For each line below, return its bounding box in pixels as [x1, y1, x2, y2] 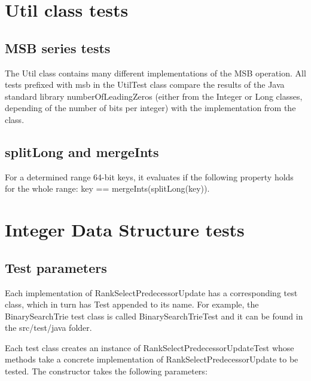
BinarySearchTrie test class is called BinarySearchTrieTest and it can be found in [5, 309, 303, 322]
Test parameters [5, 258, 107, 276]
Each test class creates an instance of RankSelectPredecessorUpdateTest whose [5, 341, 294, 354]
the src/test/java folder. [5, 321, 92, 334]
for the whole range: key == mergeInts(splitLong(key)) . [5, 182, 210, 195]
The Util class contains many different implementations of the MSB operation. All [5, 66, 306, 79]
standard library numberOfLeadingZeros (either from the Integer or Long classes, [5, 90, 303, 102]
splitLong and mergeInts [5, 142, 159, 161]
